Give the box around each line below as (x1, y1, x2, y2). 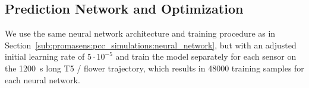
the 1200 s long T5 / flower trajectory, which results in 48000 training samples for (5, 61, 304, 74)
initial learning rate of (5, 50, 85, 63)
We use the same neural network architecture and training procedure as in (5, 27, 276, 40)
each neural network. (5, 73, 80, 86)
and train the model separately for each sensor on (115, 50, 297, 63)
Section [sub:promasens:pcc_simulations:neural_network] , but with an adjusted (5, 38, 297, 51)
